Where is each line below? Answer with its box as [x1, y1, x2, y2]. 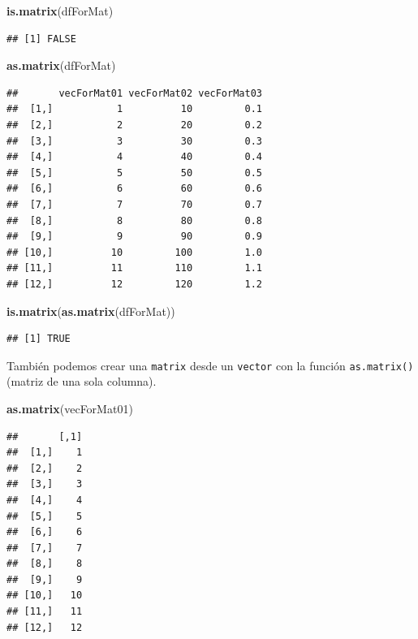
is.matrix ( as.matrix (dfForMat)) [6, 302, 175, 319]
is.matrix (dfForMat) [6, 2, 114, 19]
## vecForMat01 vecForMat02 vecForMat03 [6, 87, 262, 99]
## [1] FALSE [6, 32, 76, 45]
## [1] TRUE [6, 333, 71, 345]
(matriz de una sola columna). [6, 373, 157, 390]
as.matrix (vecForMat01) [6, 399, 133, 417]
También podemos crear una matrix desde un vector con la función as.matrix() [6, 356, 414, 373]
